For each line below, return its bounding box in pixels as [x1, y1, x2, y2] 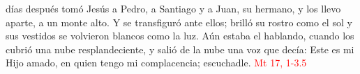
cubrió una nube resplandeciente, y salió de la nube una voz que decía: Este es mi [6, 41, 354, 56]
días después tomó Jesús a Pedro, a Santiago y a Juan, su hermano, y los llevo [6, 1, 341, 15]
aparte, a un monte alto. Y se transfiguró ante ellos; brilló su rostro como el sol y [6, 15, 352, 29]
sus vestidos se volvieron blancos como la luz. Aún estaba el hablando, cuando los [6, 28, 354, 43]
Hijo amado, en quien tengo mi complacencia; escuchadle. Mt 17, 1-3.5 [6, 55, 307, 70]
